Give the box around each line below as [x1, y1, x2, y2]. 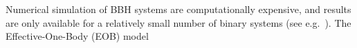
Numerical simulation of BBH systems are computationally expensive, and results [6, 2, 351, 16]
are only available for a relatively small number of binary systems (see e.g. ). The [6, 15, 351, 29]
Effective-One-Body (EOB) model [6, 29, 149, 43]
